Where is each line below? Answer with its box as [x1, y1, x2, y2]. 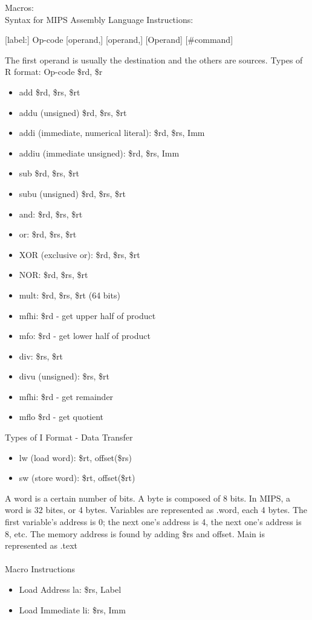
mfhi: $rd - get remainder [19, 390, 114, 402]
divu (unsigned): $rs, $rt [19, 370, 110, 383]
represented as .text [5, 539, 77, 552]
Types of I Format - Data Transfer [5, 431, 133, 444]
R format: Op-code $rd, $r [5, 65, 103, 78]
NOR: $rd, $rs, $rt [19, 268, 88, 281]
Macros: [5, 1, 34, 13]
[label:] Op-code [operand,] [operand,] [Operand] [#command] [5, 33, 233, 46]
